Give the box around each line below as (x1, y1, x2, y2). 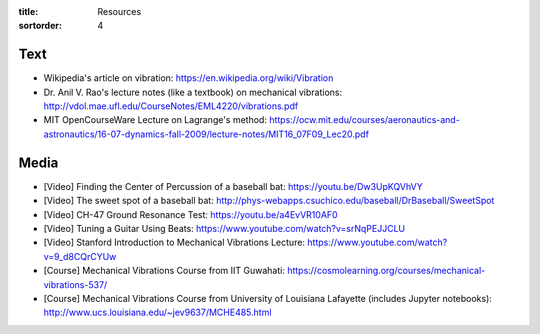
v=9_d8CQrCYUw (43, 250, 117, 262)
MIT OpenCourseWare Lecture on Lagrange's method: (43, 114, 267, 126)
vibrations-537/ (43, 278, 108, 290)
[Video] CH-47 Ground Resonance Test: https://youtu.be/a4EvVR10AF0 (43, 208, 339, 220)
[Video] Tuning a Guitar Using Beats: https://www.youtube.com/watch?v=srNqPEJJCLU (43, 222, 405, 234)
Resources (97, 6, 142, 17)
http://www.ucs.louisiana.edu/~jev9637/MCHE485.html (43, 306, 272, 319)
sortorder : (18, 20, 62, 32)
